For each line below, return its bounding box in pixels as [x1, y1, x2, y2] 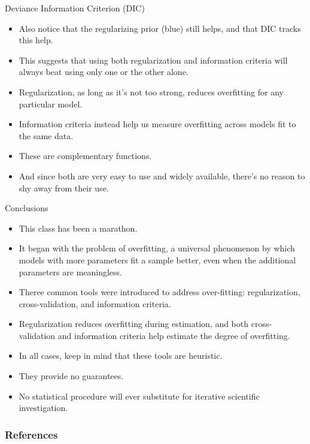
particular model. [19, 97, 83, 110]
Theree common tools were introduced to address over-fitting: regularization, [19, 286, 300, 298]
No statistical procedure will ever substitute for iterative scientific [19, 389, 260, 402]
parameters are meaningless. [19, 265, 123, 278]
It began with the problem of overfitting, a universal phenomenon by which [19, 242, 295, 254]
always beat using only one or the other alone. [19, 65, 189, 78]
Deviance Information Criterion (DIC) [5, 2, 145, 14]
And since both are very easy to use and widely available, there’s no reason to [19, 169, 305, 182]
